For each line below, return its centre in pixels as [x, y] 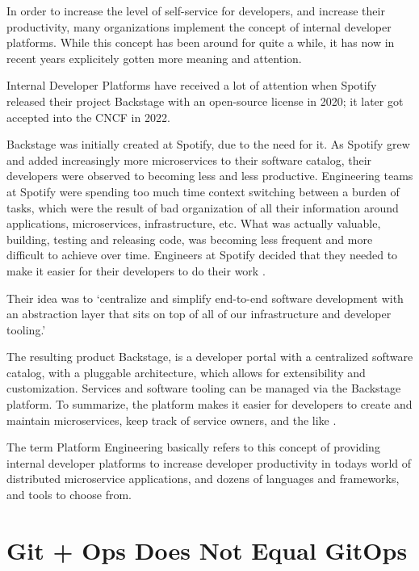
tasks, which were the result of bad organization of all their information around [203, 207]
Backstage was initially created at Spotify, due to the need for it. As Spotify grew [208, 144]
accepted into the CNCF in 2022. [88, 117]
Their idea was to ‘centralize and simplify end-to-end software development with [205, 298]
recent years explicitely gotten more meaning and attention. [154, 58]
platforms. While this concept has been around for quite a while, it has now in [201, 42]
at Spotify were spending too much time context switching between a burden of [203, 191]
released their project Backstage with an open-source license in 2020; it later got [205, 101]
